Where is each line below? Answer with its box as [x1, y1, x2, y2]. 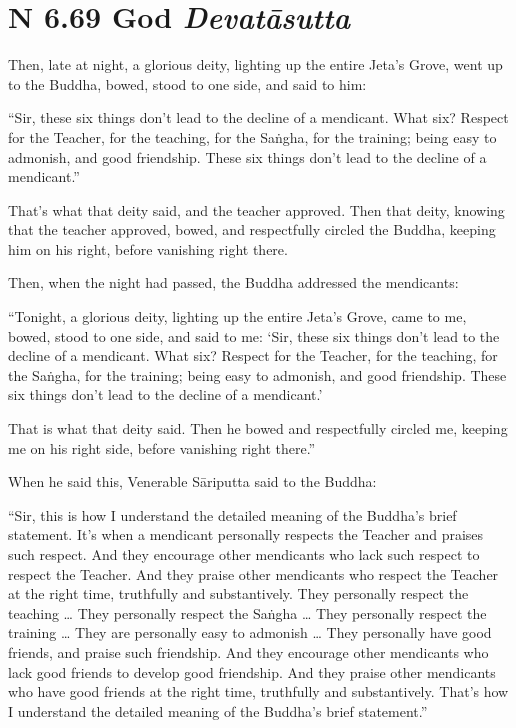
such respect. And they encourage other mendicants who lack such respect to [8, 544, 480, 564]
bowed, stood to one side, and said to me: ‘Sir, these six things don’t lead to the [8, 325, 500, 346]
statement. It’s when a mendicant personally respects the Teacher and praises [8, 524, 484, 545]
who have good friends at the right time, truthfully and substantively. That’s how [8, 681, 509, 702]
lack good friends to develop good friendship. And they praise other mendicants [8, 661, 496, 682]
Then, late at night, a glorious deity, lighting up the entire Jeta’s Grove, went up [8, 54, 503, 75]
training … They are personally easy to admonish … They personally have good [8, 622, 492, 643]
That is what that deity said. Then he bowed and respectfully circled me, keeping [8, 418, 508, 439]
